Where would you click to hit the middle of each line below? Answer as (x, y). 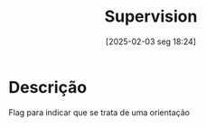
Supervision (151, 17)
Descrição (48, 87)
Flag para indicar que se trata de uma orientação (99, 112)
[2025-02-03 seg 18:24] (151, 41)
